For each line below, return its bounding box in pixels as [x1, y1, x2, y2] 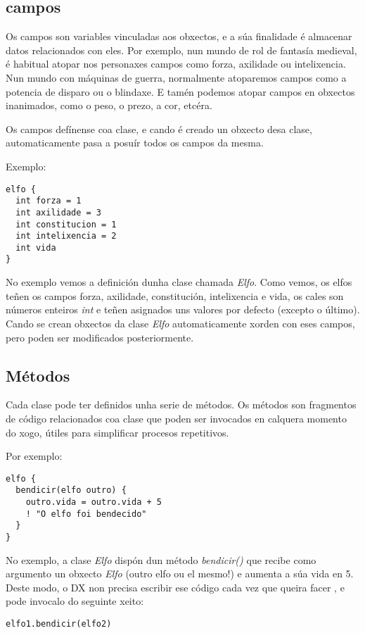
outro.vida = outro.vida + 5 [25, 497, 162, 507]
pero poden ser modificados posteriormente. [6, 330, 194, 344]
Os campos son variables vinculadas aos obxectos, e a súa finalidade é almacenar [6, 29, 352, 44]
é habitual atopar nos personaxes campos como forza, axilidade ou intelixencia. [6, 56, 346, 71]
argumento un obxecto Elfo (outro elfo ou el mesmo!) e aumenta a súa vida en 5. [6, 566, 354, 581]
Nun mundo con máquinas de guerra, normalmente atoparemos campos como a [6, 70, 347, 84]
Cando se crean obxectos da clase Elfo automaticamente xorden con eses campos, [6, 315, 355, 330]
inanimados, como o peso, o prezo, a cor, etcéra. [6, 98, 212, 113]
